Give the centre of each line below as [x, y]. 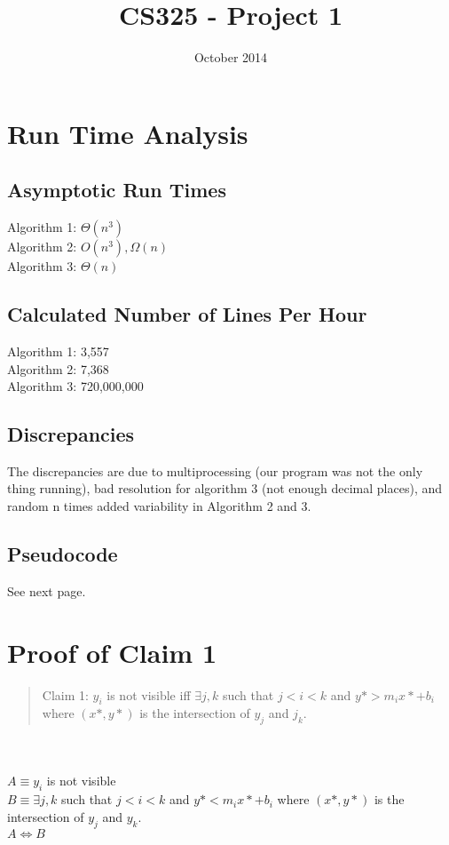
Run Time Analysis [128, 133]
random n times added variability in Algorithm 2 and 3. [159, 506]
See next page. [47, 590]
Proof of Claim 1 [112, 652]
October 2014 [231, 57]
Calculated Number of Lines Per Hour [187, 314]
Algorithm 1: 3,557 [58, 351]
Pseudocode [63, 554]
